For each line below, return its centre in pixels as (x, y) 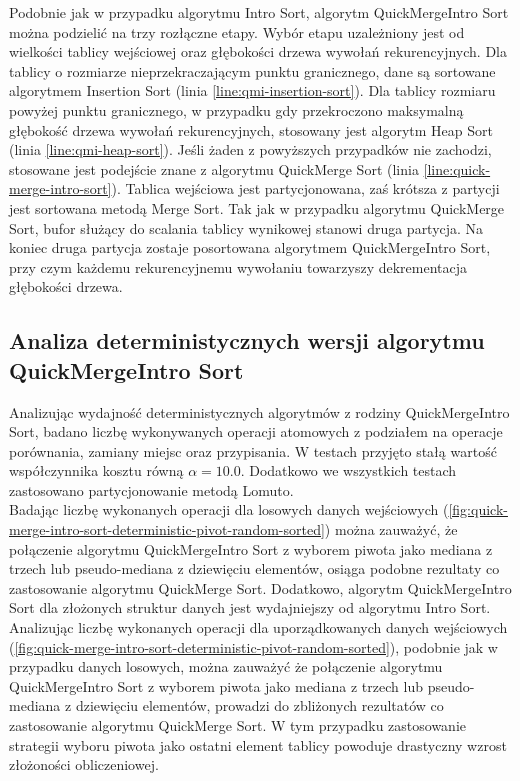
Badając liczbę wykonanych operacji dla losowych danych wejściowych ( (229, 509)
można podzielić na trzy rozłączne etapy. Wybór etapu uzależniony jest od (237, 31)
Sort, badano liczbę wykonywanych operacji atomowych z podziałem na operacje (256, 431)
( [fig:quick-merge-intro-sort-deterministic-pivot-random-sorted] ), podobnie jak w (253, 646)
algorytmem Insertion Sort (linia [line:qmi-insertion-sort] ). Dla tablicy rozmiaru (252, 90)
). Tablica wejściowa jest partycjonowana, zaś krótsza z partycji (305, 188)
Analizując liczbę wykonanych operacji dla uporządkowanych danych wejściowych (258, 627)
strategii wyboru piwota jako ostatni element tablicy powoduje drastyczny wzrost (258, 744)
